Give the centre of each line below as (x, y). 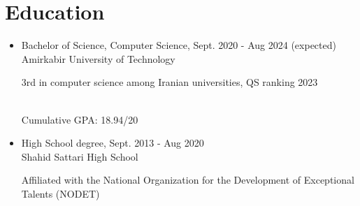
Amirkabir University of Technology (98, 58)
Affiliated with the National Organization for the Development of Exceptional (188, 180)
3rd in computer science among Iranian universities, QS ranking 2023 (170, 82)
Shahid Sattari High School (80, 156)
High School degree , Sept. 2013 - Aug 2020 (113, 143)
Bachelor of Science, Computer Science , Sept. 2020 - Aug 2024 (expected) (179, 45)
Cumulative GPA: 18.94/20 (80, 119)
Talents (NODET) (60, 193)
